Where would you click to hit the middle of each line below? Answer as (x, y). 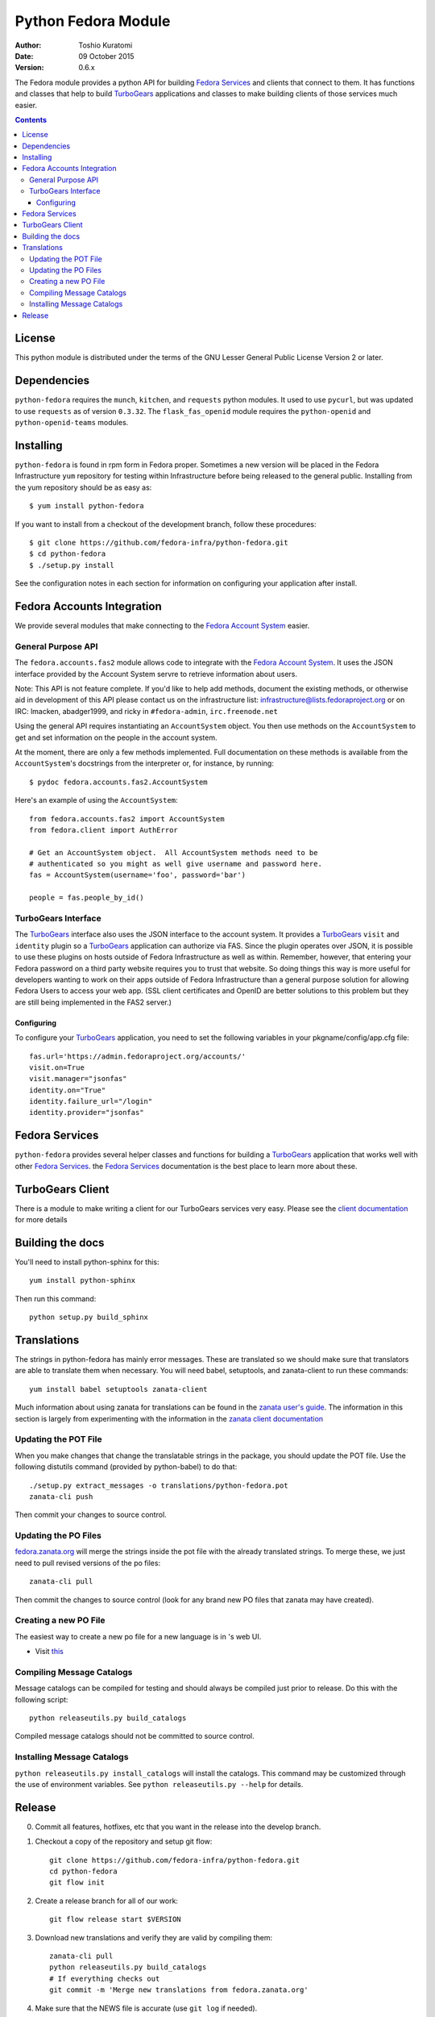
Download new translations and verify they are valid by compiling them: (154, 1937)
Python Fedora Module (93, 21)
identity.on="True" (68, 1090)
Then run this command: (56, 1298)
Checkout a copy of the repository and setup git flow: (124, 1842)
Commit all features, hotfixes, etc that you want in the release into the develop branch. (178, 1827)
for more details (41, 1220)
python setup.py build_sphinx (89, 1318)
